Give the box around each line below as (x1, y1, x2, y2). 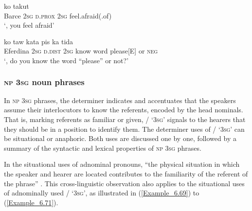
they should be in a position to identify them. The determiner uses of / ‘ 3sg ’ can (4, 123, 245, 134)
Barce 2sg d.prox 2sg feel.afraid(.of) (4, 10, 112, 20)
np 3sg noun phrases (4, 76, 85, 88)
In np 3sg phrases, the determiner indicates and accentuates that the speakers (4, 95, 236, 105)
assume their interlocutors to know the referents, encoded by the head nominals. (4, 105, 243, 115)
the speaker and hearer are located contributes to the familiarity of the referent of (4, 168, 248, 178)
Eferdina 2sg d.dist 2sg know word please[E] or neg (4, 46, 158, 56)
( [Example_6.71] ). (4, 197, 58, 207)
